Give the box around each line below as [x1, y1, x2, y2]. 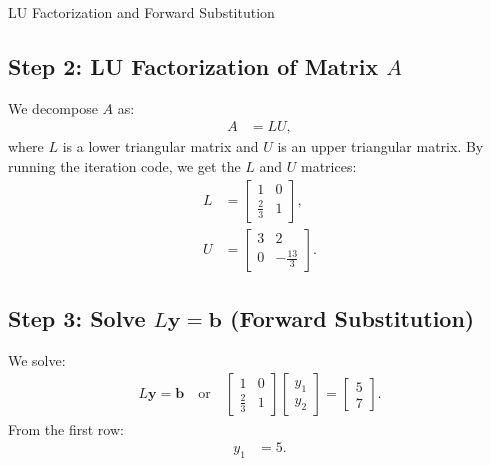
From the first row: [8, 418, 124, 439]
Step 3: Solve [8, 303, 146, 334]
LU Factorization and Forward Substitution [8, 2, 275, 22]
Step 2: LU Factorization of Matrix [8, 50, 379, 81]
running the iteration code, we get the [8, 156, 241, 177]
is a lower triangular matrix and [62, 136, 259, 157]
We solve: [8, 349, 66, 370]
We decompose [8, 97, 98, 118]
